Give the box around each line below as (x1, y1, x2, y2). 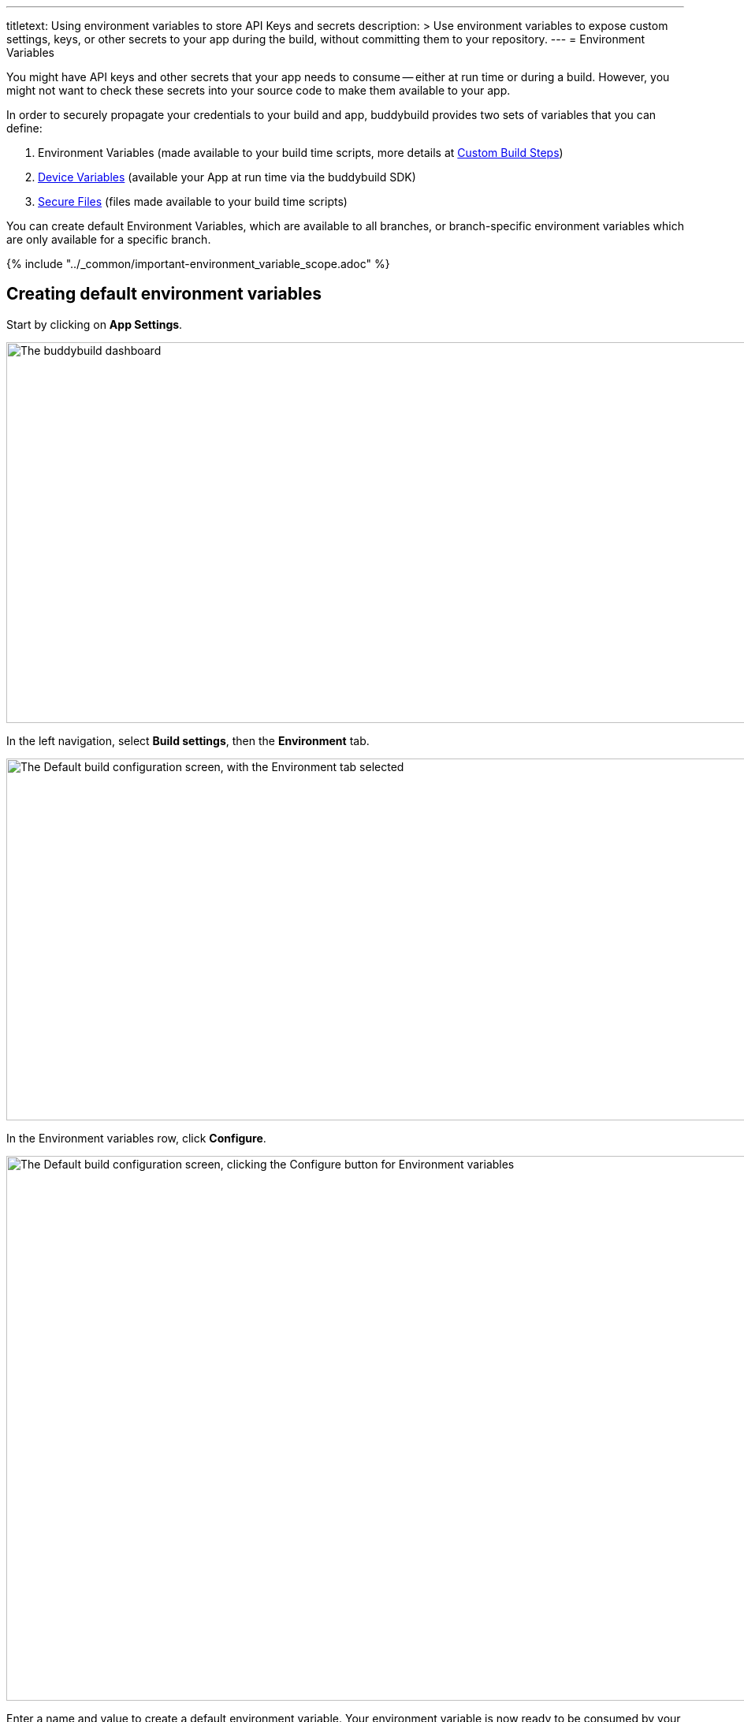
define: (6, 121, 43, 135)
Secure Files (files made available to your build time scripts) (38, 195, 348, 208)
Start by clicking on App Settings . (6, 317, 183, 331)
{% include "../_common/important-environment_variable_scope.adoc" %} (6, 257, 390, 270)
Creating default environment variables (6, 284, 322, 304)
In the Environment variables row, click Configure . (6, 1131, 266, 1145)
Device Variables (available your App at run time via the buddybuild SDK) (38, 170, 416, 184)
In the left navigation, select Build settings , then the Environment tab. (6, 733, 370, 747)
